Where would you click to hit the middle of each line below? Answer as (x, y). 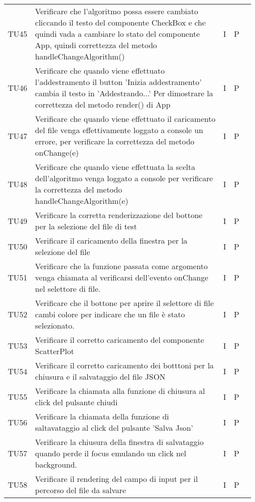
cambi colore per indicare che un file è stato (110, 314)
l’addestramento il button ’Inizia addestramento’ (118, 82)
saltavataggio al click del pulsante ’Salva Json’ (114, 428)
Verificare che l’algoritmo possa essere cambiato (117, 11)
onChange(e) (57, 153)
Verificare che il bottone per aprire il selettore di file (124, 303)
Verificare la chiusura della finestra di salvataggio (119, 442)
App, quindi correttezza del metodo (96, 45)
